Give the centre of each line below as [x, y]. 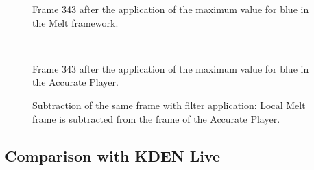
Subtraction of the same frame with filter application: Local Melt [169, 105]
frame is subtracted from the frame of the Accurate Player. [156, 118]
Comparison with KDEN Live [113, 155]
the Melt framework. [75, 22]
